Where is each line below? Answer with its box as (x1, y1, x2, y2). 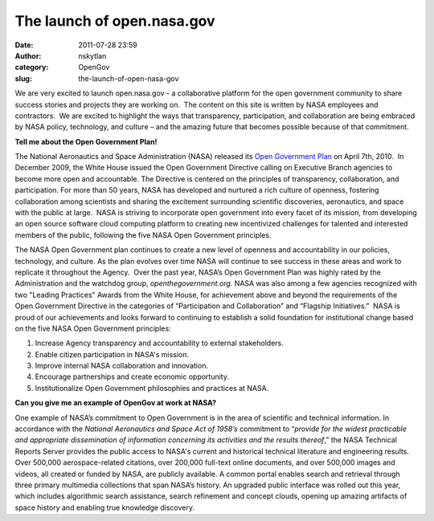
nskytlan (78, 51, 107, 60)
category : (14, 63, 49, 72)
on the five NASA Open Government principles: (14, 324, 172, 333)
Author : (14, 51, 42, 60)
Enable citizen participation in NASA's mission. (35, 349, 189, 359)
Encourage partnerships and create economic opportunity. (35, 372, 229, 381)
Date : (14, 40, 34, 50)
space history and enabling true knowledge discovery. (14, 503, 194, 512)
